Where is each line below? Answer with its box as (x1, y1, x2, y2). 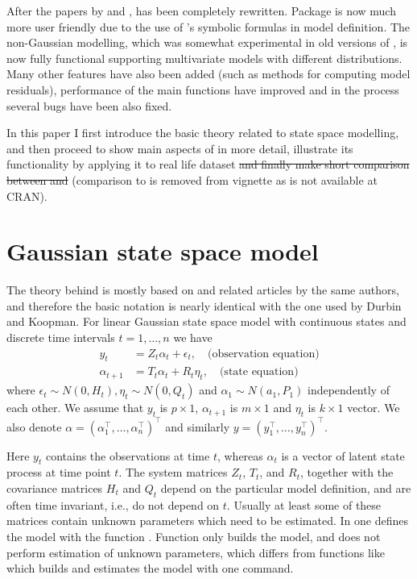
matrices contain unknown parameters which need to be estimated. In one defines (6, 512, 408, 529)
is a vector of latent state (281, 447, 405, 464)
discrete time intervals (6, 329, 115, 346)
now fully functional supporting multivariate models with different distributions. (6, 49, 403, 66)
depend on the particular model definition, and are (160, 479, 411, 496)
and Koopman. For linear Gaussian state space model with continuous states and (6, 313, 407, 330)
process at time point (6, 464, 111, 481)
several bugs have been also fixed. (6, 97, 172, 114)
